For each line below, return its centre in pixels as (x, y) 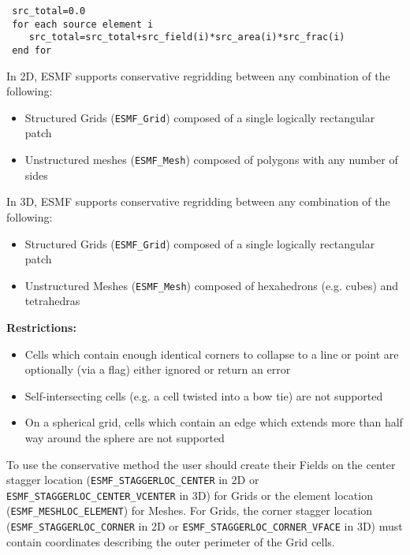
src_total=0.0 (49, 11)
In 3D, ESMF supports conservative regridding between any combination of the (198, 201)
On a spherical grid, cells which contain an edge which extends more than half (214, 422)
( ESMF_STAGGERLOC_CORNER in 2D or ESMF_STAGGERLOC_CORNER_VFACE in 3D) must (205, 526)
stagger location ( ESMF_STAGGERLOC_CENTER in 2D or (133, 480)
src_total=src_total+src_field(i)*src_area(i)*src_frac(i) (187, 37)
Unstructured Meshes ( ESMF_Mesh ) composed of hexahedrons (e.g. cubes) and (212, 285)
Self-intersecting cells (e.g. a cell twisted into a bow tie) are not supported (204, 395)
